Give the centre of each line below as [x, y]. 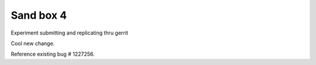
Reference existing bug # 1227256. [53, 54]
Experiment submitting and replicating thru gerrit [69, 33]
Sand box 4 [39, 15]
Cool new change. [33, 43]
